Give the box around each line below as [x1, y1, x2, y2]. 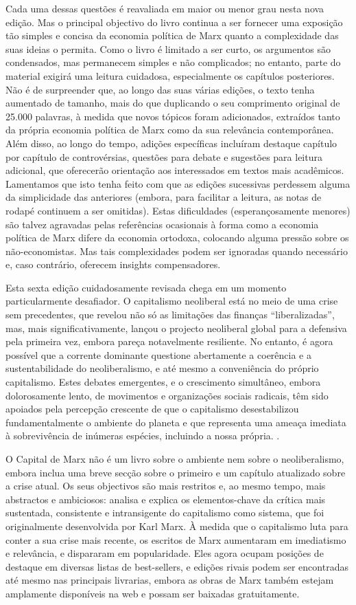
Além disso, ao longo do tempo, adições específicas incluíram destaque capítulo [5, 135, 337, 150]
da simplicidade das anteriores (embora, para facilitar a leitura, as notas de [5, 190, 322, 204]
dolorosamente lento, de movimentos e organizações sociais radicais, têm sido [5, 388, 329, 402]
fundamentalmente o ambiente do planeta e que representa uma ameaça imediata [5, 415, 346, 429]
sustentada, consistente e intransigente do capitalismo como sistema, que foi [5, 505, 324, 520]
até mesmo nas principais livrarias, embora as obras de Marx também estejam [5, 573, 334, 587]
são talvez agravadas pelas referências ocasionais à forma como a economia [5, 217, 319, 231]
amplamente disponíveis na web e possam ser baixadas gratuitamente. [5, 586, 300, 600]
